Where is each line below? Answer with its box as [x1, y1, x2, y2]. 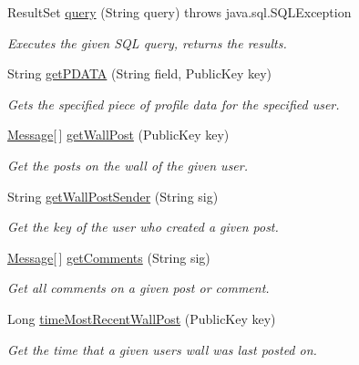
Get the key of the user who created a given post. [7, 217, 279, 236]
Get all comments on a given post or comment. [7, 278, 270, 297]
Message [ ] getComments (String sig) [7, 247, 210, 266]
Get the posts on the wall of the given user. [7, 155, 248, 174]
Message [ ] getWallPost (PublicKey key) [7, 125, 230, 144]
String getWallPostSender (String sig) [7, 186, 219, 205]
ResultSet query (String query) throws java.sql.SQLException [7, 3, 352, 21]
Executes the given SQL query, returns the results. [7, 33, 287, 52]
